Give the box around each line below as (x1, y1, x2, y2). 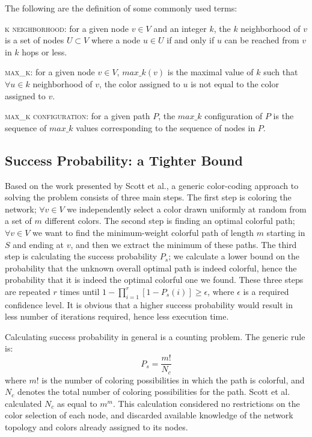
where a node (91, 34, 141, 46)
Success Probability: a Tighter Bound (5, 150, 243, 169)
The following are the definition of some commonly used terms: (5, 2, 237, 14)
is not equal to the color (191, 77, 279, 90)
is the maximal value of (167, 66, 254, 78)
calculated (5, 397, 42, 409)
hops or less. (22, 45, 67, 58)
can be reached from (224, 34, 299, 46)
